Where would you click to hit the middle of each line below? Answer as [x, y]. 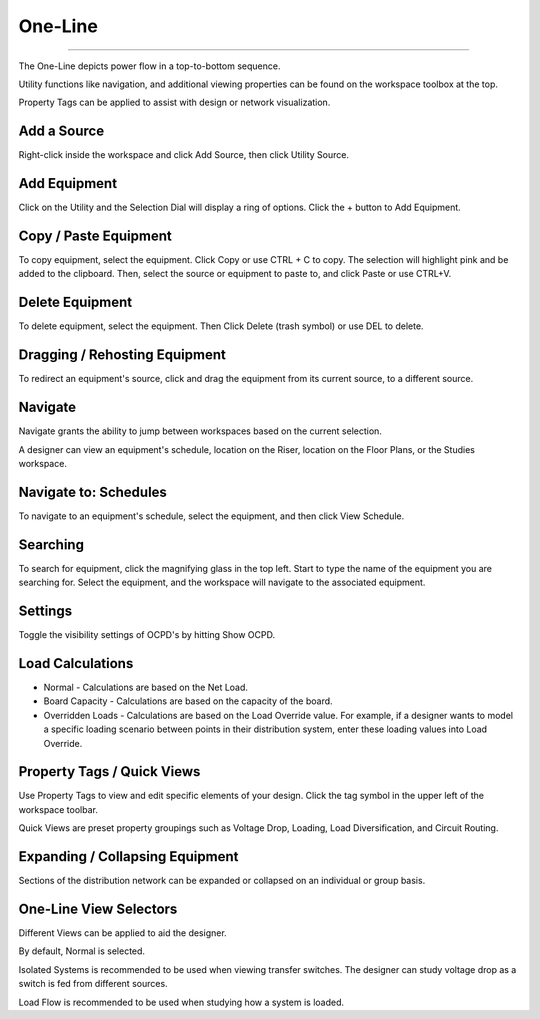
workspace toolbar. [58, 809]
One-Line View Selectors [98, 908]
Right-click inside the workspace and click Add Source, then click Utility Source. [184, 155]
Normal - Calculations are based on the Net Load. [146, 687]
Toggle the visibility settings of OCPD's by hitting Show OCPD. [147, 635]
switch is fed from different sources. [93, 984]
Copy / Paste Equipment [95, 235]
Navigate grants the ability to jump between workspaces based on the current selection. [200, 431]
